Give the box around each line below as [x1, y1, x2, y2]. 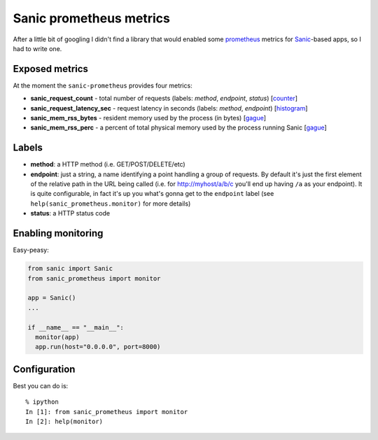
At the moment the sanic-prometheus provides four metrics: [13, 81, 192, 90]
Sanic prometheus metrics [13, 10, 171, 26]
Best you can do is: [13, 381, 69, 390]
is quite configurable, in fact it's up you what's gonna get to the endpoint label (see [30, 190, 274, 198]
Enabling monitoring [13, 227, 104, 239]
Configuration [13, 363, 76, 375]
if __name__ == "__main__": [27, 323, 124, 332]
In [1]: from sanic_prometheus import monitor [25, 408, 188, 416]
